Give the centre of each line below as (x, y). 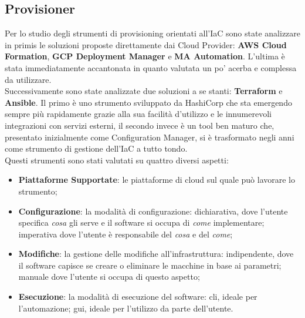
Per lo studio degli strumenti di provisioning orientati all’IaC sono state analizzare (153, 33)
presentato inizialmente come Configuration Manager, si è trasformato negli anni (150, 137)
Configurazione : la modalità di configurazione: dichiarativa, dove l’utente (153, 211)
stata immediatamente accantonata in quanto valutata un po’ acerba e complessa (151, 67)
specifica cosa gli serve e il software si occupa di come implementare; (141, 222)
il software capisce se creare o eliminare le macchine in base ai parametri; (150, 265)
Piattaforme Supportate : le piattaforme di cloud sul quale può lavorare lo (157, 180)
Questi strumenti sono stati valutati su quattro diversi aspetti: (117, 160)
